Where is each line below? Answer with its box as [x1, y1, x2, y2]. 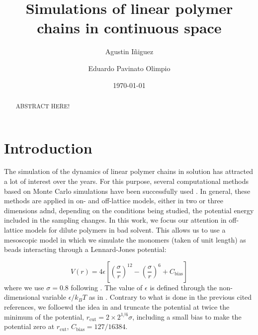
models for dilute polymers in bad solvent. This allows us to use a [25, 225, 226, 235]
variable [42, 292, 66, 302]
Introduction [4, 137, 92, 158]
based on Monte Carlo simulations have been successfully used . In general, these [4, 185, 251, 196]
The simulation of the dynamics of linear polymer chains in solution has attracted [4, 166, 254, 176]
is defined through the [150, 282, 217, 292]
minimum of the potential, [4, 311, 85, 322]
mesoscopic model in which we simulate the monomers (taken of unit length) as [4, 234, 246, 245]
